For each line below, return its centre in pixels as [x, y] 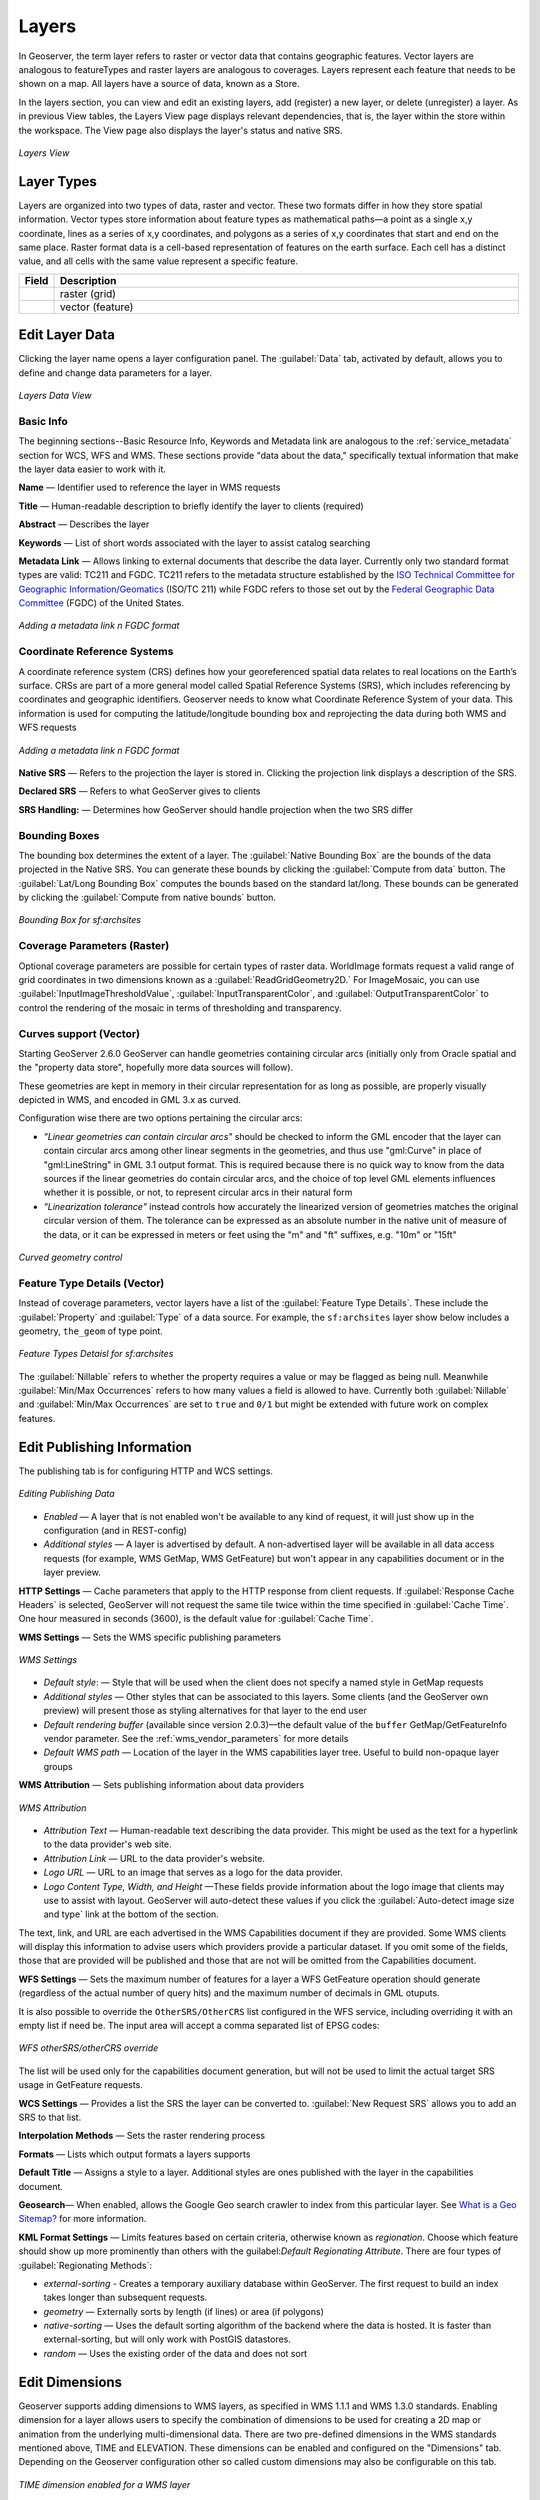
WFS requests [47, 727]
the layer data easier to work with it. [92, 469]
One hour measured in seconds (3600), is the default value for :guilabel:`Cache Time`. [196, 1619]
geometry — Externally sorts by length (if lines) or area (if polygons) [184, 2311]
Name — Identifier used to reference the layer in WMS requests [149, 487]
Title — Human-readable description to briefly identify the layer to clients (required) [191, 506]
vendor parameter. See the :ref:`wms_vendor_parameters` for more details [196, 1739]
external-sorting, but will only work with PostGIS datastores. [167, 2339]
